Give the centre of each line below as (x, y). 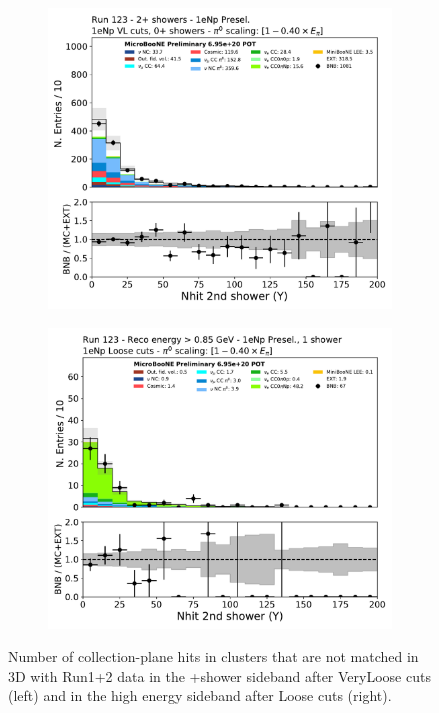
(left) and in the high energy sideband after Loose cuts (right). (200, 695)
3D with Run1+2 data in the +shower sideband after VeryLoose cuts (219, 675)
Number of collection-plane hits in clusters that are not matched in (213, 656)
